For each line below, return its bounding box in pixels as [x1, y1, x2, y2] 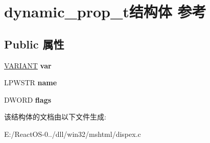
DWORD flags [4, 94, 52, 105]
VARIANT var [4, 60, 52, 70]
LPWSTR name [4, 77, 57, 88]
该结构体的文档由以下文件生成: [4, 111, 106, 122]
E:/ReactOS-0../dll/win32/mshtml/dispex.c [4, 128, 141, 139]
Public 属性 [4, 36, 64, 52]
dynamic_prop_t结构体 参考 [4, 1, 206, 22]
